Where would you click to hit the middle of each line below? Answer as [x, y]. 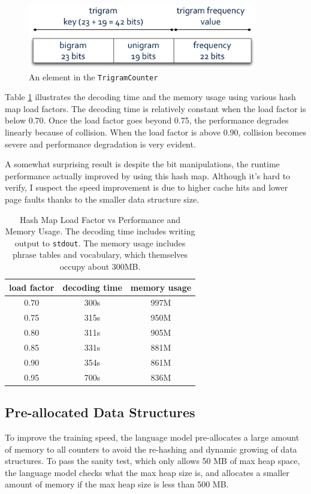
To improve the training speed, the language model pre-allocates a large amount [152, 437]
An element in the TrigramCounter [93, 76]
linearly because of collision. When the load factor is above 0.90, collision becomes [155, 132]
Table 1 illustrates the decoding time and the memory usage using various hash [150, 97]
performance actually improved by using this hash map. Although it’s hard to [148, 175]
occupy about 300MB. [100, 266]
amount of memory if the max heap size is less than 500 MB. [117, 484]
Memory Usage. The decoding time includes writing [100, 231]
